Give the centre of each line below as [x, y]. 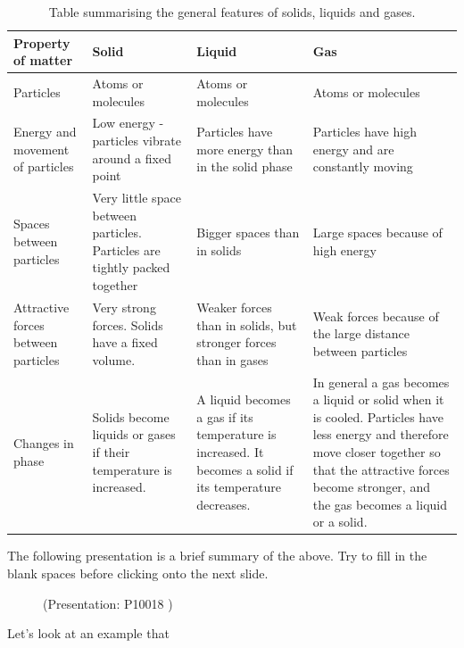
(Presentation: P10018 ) [108, 603]
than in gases [232, 359]
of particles [44, 166]
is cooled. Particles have [378, 416]
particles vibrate [137, 141]
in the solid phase [244, 166]
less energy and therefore [381, 434]
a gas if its [225, 416]
